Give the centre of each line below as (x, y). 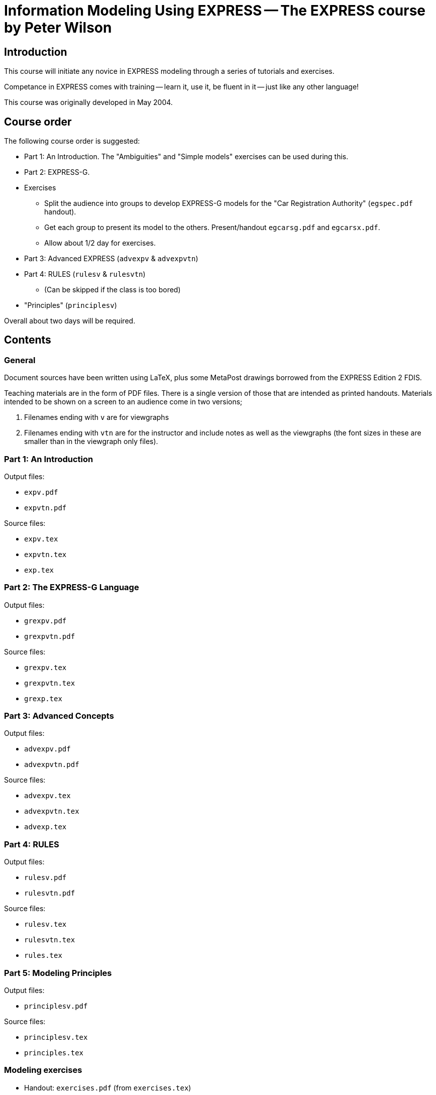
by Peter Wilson (58, 28)
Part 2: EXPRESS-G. (57, 172)
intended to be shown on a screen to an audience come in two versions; (123, 402)
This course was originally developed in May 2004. (88, 102)
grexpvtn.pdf (50, 636)
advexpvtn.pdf (52, 765)
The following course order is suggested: (72, 141)
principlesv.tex (56, 1037)
